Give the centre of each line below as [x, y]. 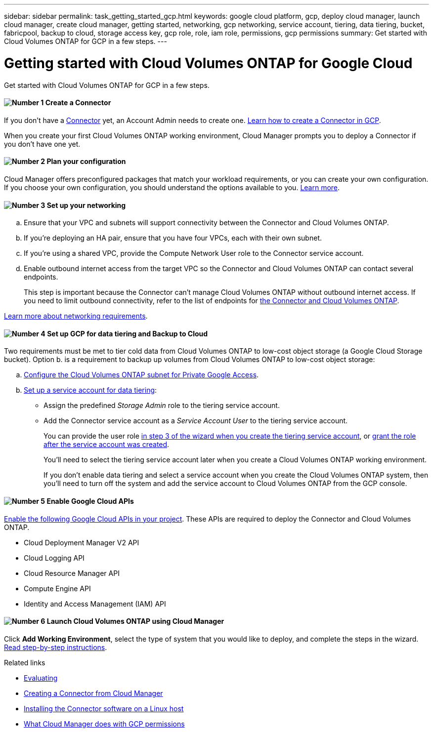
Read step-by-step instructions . [56, 647]
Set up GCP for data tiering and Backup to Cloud [128, 333]
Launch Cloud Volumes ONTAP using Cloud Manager [135, 621]
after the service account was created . [107, 445]
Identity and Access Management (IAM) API [95, 604]
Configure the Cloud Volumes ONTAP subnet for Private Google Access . [141, 375]
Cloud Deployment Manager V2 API [82, 542]
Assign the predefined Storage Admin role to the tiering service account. [162, 406]
